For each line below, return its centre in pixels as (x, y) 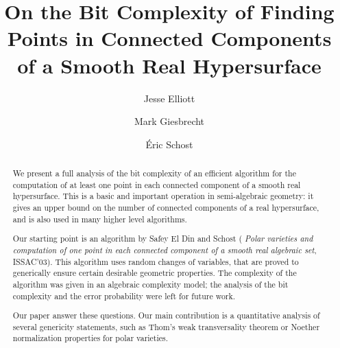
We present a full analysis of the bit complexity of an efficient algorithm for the (154, 173)
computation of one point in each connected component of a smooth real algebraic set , (165, 250)
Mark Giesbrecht (169, 121)
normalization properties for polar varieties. (90, 338)
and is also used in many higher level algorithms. (100, 219)
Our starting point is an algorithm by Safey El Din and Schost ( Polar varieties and (163, 239)
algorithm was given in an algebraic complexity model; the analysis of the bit (150, 284)
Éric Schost (169, 144)
